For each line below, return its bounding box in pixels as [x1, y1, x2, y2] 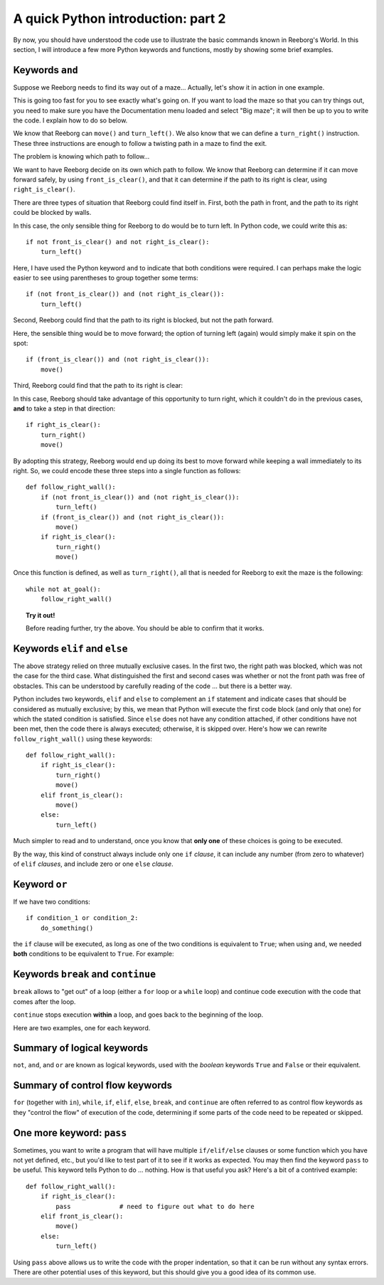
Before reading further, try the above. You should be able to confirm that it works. [26, 624, 265, 633]
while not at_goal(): [26, 585, 101, 593]
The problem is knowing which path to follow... [13, 152, 150, 161]
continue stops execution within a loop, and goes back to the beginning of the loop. [13, 1010, 263, 1019]
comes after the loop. [13, 997, 76, 1006]
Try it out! [26, 610, 55, 619]
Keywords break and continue [13, 968, 156, 980]
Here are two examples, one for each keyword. [13, 1023, 151, 1032]
